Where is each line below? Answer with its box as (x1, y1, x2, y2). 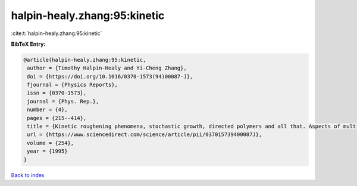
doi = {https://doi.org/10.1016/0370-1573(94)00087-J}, (27, 73, 193, 80)
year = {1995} (27, 148, 68, 155)
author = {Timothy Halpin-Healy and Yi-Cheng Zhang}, (27, 65, 187, 71)
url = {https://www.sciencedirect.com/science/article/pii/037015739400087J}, (27, 131, 262, 138)
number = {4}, (27, 106, 68, 113)
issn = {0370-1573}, (27, 90, 87, 96)
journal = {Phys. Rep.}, (27, 98, 99, 105)
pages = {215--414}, (27, 115, 87, 121)
